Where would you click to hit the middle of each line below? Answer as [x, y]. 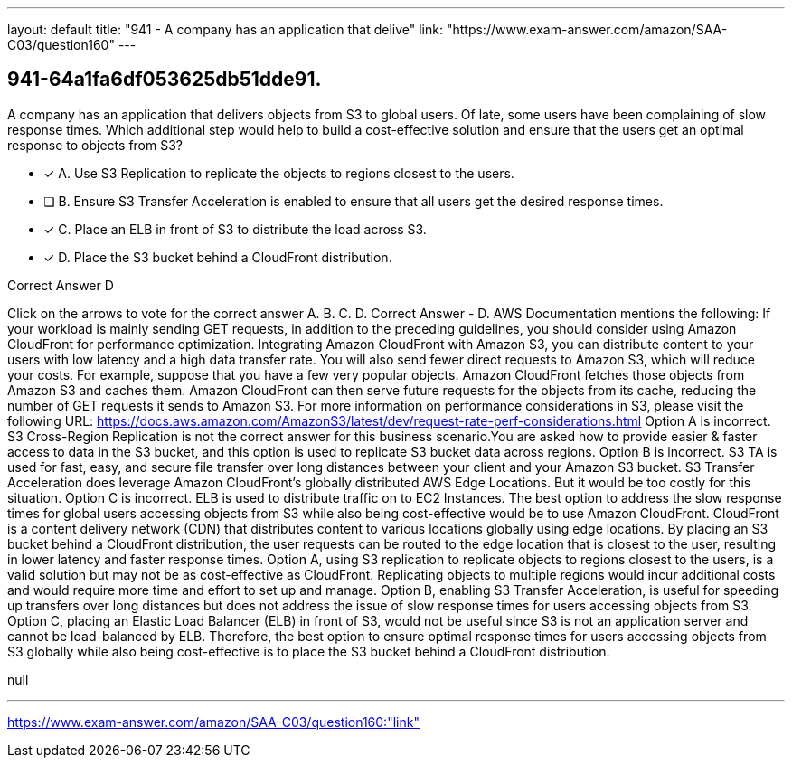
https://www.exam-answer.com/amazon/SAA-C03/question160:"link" [213, 722]
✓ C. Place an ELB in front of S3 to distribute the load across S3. [235, 229]
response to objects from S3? [95, 145]
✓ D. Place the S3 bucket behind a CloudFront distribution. [218, 257]
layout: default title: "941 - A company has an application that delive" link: [225, 29]
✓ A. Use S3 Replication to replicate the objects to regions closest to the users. [279, 173]
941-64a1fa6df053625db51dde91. [165, 80]
